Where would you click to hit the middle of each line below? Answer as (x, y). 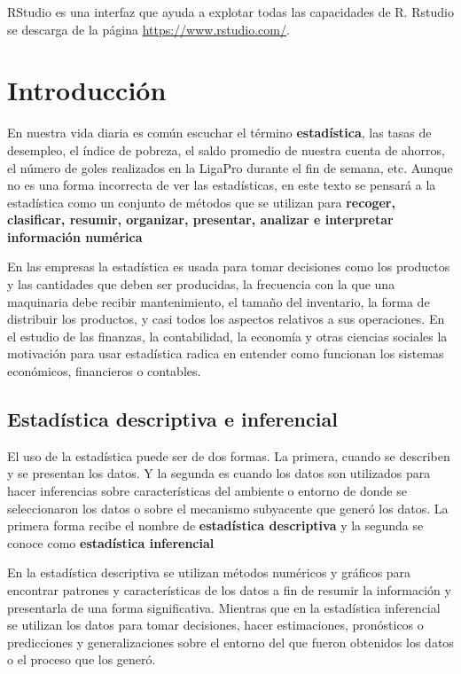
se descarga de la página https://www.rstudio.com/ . (148, 29)
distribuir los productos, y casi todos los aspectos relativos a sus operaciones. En (226, 319)
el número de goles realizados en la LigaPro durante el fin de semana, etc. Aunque (230, 167)
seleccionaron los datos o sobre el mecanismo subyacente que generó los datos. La (228, 508)
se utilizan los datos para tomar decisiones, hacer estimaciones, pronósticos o (215, 625)
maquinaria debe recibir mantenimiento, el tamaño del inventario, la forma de (219, 301)
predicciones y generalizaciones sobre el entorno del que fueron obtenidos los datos (230, 642)
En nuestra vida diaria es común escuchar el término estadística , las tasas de (219, 133)
